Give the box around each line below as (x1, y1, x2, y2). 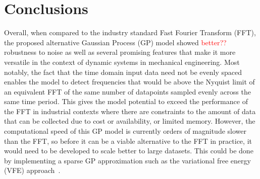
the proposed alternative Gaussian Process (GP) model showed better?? (4, 37, 227, 47)
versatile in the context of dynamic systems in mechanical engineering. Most (4, 56, 240, 67)
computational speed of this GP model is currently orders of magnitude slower (4, 126, 246, 136)
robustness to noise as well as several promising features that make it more (4, 47, 236, 57)
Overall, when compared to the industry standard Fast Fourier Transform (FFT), (4, 27, 256, 38)
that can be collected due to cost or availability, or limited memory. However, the (4, 116, 255, 126)
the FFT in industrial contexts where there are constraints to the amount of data (4, 106, 256, 116)
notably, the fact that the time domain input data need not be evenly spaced (4, 66, 242, 77)
